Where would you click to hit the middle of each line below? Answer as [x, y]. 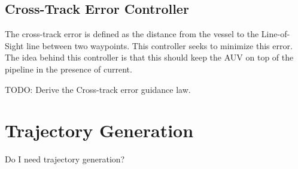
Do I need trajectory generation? [65, 159]
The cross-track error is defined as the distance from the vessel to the [132, 34]
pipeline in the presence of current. [69, 69]
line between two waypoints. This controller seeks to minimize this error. [159, 45]
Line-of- [276, 34]
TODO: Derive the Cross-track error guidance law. [98, 89]
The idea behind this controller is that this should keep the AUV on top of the [149, 57]
